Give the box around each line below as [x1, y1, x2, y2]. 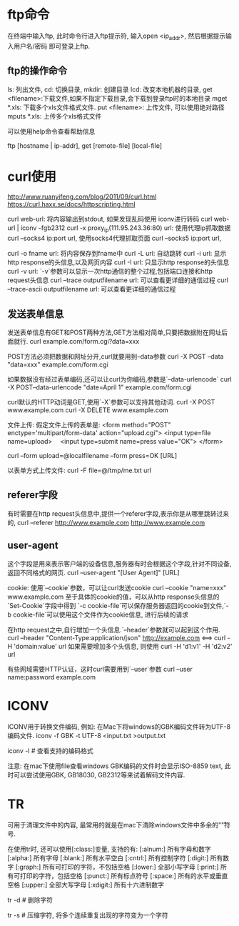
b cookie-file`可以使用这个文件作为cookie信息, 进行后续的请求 [7, 610, 189, 619]
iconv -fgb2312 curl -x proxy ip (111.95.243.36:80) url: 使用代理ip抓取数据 [20, 224, 231, 234]
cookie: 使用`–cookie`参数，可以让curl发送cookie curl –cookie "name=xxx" [7, 583, 227, 592]
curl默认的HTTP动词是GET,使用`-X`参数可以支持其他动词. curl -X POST [7, 398, 215, 407]
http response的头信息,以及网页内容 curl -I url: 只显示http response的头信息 [7, 258, 230, 267]
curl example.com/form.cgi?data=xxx [29, 337, 140, 346]
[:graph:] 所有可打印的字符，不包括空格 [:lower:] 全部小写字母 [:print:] [15, 862, 219, 871]
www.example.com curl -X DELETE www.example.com [7, 406, 169, 414]
